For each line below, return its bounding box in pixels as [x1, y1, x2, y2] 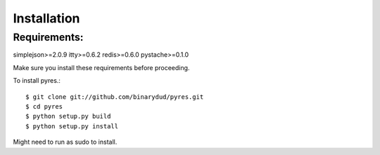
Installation [13, 11, 80, 26]
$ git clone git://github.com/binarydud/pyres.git [25, 93, 204, 101]
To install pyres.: [13, 76, 61, 85]
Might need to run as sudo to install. [13, 137, 118, 147]
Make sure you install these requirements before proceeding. [13, 63, 190, 72]
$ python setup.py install [25, 122, 119, 130]
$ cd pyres [25, 102, 63, 110]
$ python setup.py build [25, 112, 111, 121]
